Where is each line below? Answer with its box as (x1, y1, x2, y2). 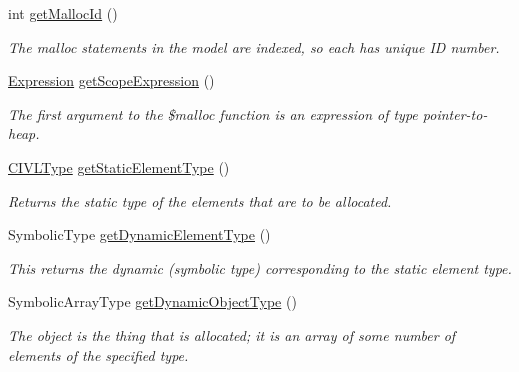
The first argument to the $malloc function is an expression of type (8, 103, 418, 124)
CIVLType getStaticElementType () (8, 156, 230, 177)
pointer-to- (422, 103, 488, 124)
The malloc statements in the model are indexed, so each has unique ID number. (8, 36, 500, 57)
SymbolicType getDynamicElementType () (8, 224, 271, 245)
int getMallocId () (8, 3, 118, 23)
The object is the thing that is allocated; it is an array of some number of (8, 324, 456, 345)
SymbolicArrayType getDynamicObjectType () (8, 291, 297, 312)
